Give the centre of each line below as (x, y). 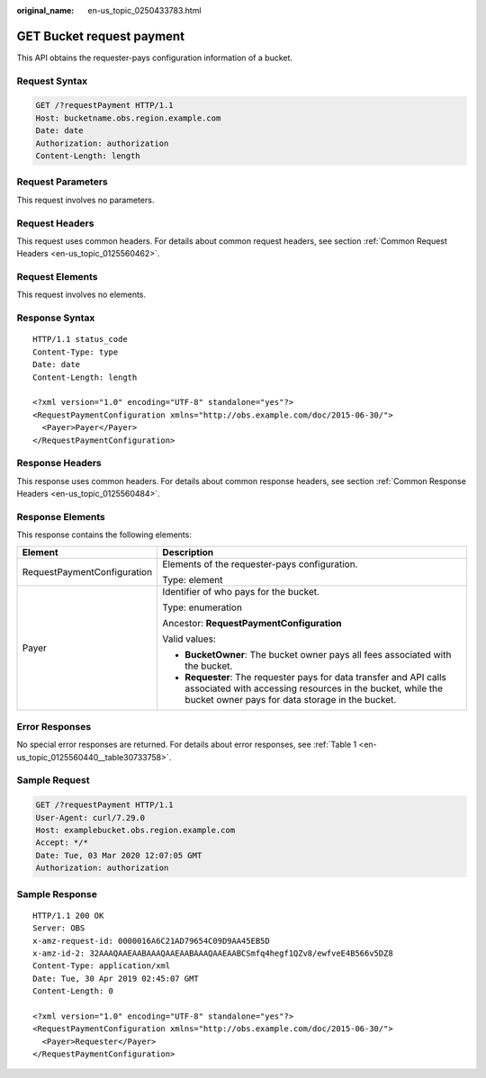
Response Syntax (56, 318)
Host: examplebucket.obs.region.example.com (135, 831)
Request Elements (57, 277)
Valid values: (189, 639)
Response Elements (61, 517)
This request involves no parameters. (85, 200)
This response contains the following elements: (104, 535)
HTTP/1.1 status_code (80, 339)
